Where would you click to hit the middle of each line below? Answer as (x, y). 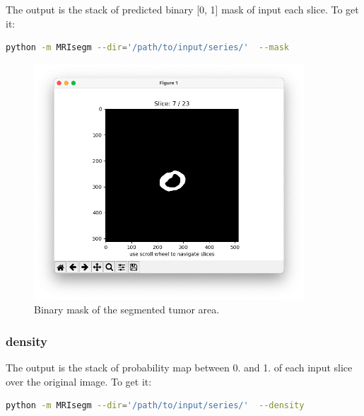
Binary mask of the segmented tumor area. (127, 310)
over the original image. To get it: (79, 381)
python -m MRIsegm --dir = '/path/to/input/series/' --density (155, 406)
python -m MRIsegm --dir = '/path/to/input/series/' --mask (147, 48)
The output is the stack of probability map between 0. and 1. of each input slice (179, 368)
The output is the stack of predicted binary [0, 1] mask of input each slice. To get (182, 9)
